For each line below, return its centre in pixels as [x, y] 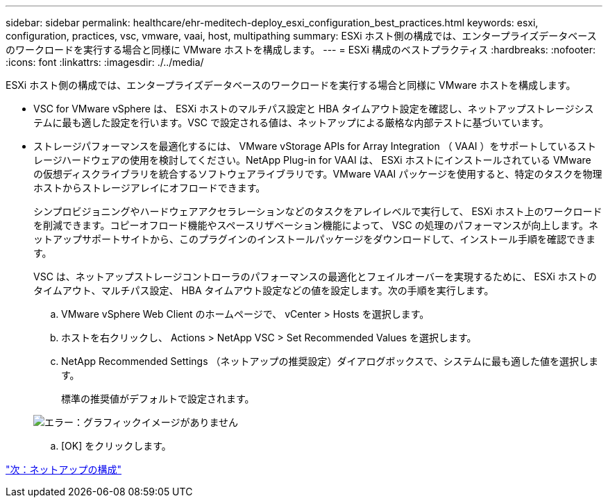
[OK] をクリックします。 [116, 446]
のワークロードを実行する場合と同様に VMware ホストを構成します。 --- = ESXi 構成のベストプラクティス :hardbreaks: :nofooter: [301, 50]
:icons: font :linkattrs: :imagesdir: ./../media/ [105, 62]
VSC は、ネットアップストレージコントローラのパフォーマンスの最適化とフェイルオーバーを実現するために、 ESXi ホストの [315, 276]
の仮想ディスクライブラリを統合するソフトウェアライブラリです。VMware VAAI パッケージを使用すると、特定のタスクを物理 [318, 174]
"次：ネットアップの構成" [64, 469]
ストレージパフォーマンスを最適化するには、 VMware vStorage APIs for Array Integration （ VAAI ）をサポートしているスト [315, 146]
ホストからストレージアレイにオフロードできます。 [150, 188]
